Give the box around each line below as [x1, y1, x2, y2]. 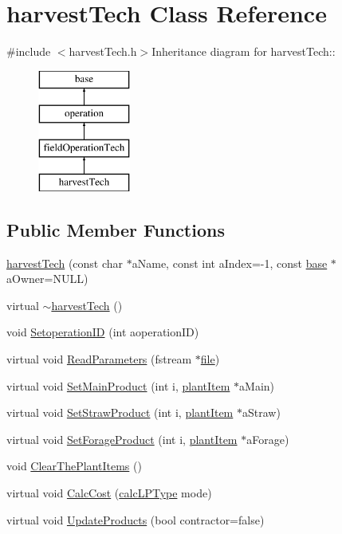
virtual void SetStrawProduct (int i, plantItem [6, 404, 234, 421]
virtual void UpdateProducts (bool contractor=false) [6, 511, 265, 528]
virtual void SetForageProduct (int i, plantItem [6, 430, 238, 447]
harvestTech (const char [6, 254, 124, 271]
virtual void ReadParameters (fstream [6, 351, 192, 367]
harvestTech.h [69, 43, 137, 60]
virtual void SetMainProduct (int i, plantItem [6, 377, 230, 394]
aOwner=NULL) [6, 270, 88, 287]
